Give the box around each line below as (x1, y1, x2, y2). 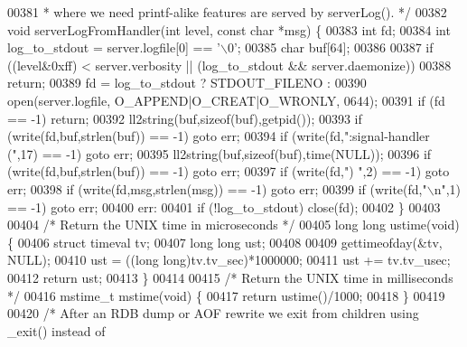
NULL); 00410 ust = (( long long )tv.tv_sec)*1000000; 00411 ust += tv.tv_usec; (7, 250, 451, 269)
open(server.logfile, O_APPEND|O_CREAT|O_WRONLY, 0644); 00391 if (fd (7, 90, 445, 109)
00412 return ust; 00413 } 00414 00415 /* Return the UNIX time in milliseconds (7, 267, 453, 286)
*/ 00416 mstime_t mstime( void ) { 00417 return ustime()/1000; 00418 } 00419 (7, 286, 445, 305)
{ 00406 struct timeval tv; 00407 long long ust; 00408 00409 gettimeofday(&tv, (7, 232, 443, 251)
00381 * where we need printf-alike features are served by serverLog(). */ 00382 (7, 3, 447, 21)
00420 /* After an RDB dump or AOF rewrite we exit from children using (7, 304, 419, 323)
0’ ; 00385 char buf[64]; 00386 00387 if (227, 38, 434, 57)
